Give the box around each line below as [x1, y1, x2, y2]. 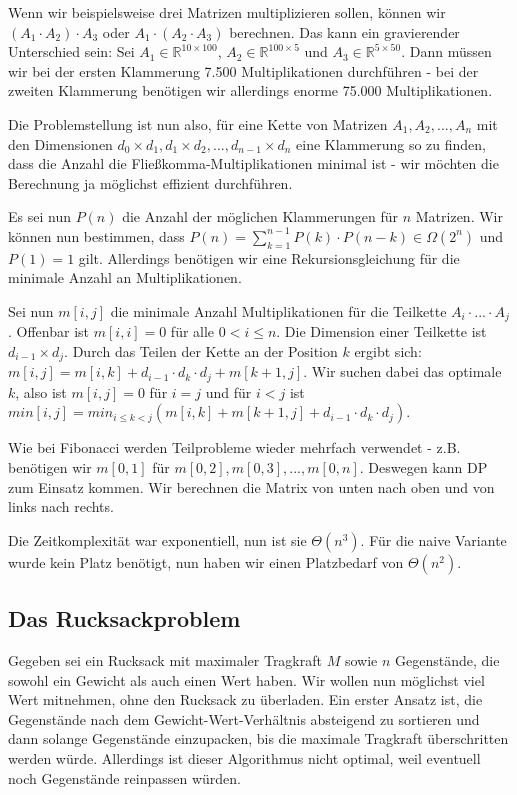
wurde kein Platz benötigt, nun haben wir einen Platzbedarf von [8, 551, 404, 572]
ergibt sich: [354, 340, 422, 361]
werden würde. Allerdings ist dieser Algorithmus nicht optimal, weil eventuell [8, 748, 481, 769]
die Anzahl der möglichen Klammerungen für [122, 206, 399, 227]
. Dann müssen [401, 41, 492, 62]
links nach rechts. [8, 496, 114, 517]
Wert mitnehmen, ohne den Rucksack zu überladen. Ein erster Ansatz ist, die [8, 689, 483, 710]
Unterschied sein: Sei [8, 41, 135, 62]
